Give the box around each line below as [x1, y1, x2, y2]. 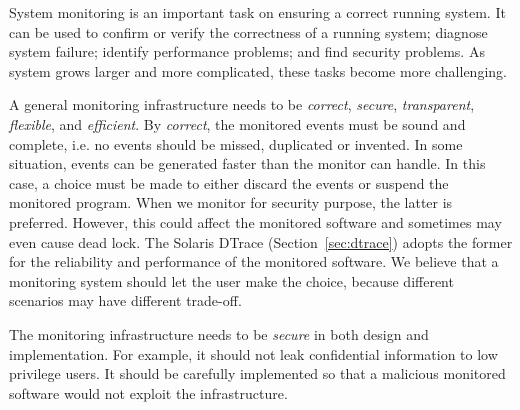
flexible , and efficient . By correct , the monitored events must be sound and [9, 113, 466, 134]
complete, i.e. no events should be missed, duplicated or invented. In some [9, 133, 463, 154]
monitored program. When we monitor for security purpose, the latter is [9, 192, 453, 213]
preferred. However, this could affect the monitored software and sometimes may [9, 211, 502, 232]
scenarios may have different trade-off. [9, 290, 242, 311]
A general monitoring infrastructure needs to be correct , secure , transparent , [9, 94, 475, 115]
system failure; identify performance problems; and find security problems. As [9, 41, 485, 62]
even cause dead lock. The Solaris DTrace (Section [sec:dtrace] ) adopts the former [9, 231, 513, 252]
